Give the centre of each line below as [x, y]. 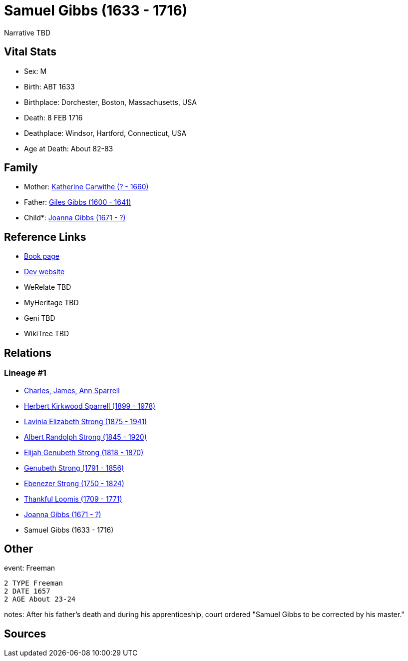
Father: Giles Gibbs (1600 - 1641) [78, 202]
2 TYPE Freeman [34, 583]
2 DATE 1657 [27, 591]
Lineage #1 [25, 373]
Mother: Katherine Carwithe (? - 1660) [86, 187]
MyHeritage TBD [51, 303]
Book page [42, 256]
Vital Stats [30, 52]
